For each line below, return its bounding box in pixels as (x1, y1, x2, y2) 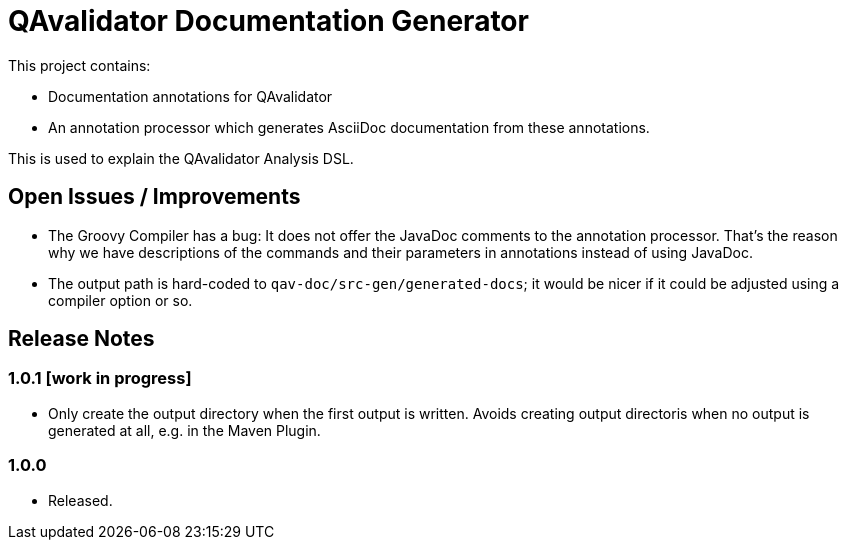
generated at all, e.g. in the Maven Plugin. (48, 421, 321, 439)
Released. (48, 491, 113, 509)
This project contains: (8, 56, 151, 74)
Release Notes (8, 326, 155, 352)
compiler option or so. (48, 291, 193, 309)
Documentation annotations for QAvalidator (48, 87, 333, 105)
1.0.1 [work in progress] (8, 368, 192, 389)
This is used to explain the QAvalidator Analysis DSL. (8, 149, 354, 167)
